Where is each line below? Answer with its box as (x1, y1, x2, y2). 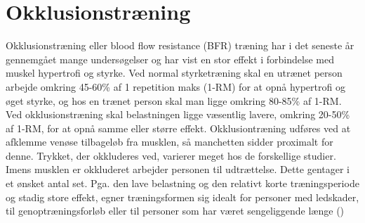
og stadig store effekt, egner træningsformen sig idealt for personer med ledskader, (6, 189, 359, 204)
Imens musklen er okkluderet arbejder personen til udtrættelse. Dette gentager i (6, 162, 350, 177)
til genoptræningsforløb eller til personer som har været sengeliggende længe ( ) (6, 203, 345, 218)
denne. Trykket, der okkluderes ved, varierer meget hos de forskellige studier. (6, 148, 336, 163)
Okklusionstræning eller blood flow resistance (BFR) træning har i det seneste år (6, 38, 354, 53)
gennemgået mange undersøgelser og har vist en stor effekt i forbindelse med (6, 51, 334, 66)
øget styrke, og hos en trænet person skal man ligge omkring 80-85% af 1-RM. (6, 93, 342, 108)
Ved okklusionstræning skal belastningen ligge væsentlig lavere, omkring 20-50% (6, 107, 350, 122)
